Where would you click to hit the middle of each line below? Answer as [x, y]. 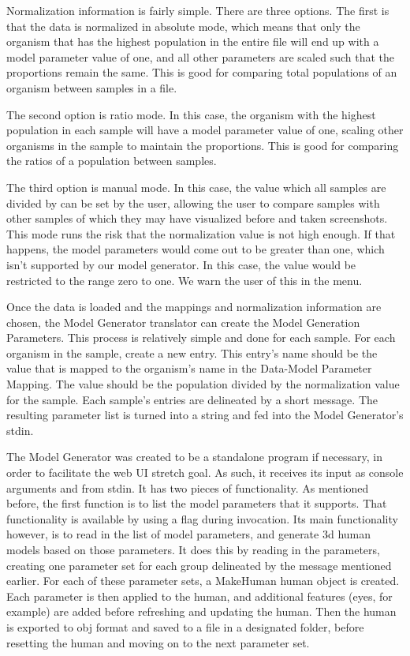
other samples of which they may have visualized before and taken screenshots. [197, 218]
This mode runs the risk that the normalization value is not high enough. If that [201, 233]
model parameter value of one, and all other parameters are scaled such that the [200, 56]
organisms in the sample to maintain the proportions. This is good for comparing [203, 145]
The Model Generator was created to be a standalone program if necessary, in [195, 457]
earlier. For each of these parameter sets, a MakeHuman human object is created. [203, 581]
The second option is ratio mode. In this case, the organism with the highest [191, 114]
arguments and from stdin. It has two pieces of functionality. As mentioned [188, 487]
